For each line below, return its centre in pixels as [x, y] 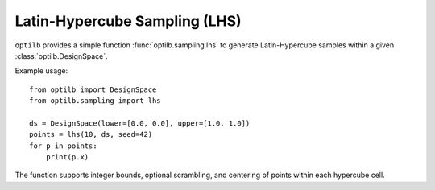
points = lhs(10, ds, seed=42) [91, 134]
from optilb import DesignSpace [93, 89]
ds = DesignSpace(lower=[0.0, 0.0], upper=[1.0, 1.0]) [140, 123]
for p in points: [63, 146]
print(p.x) [67, 157]
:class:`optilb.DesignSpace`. [61, 56]
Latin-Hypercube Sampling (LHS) [128, 21]
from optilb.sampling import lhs [95, 101]
